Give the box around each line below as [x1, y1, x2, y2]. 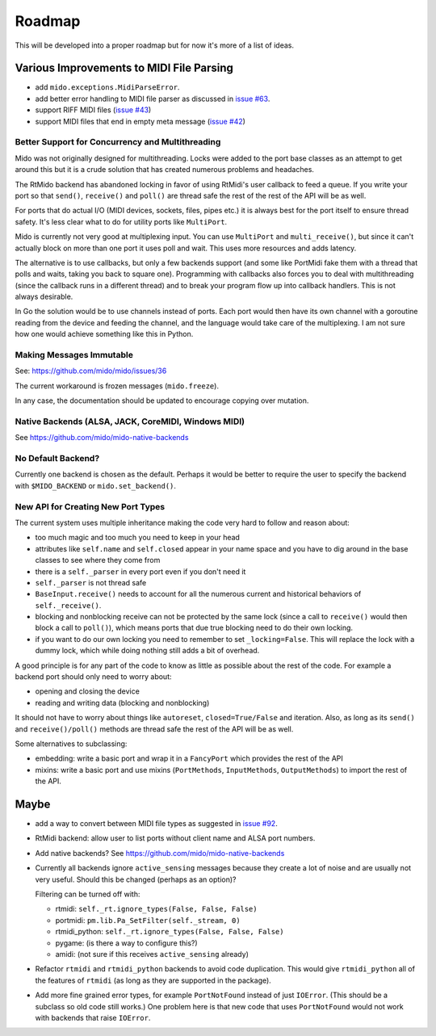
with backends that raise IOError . [35, 1013, 151, 1022]
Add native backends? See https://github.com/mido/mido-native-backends [35, 848, 285, 858]
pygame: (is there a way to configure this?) [55, 937, 198, 948]
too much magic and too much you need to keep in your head [35, 533, 240, 543]
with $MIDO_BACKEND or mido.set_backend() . [15, 480, 177, 490]
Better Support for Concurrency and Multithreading [15, 136, 221, 148]
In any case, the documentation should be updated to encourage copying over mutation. [15, 396, 309, 405]
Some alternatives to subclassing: [15, 739, 128, 749]
